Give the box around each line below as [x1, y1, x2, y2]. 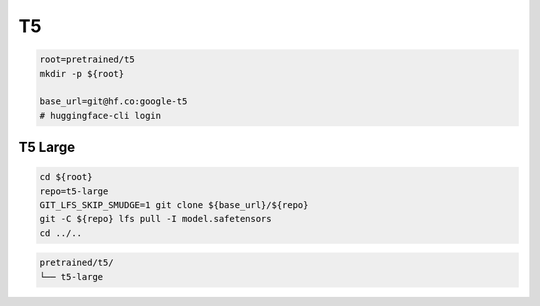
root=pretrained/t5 [39, 54, 135, 65]
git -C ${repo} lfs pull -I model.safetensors [39, 213, 272, 225]
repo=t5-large [39, 185, 109, 197]
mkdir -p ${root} [39, 68, 125, 79]
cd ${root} [39, 171, 93, 183]
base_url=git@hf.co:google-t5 [39, 96, 188, 107]
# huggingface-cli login [39, 110, 162, 121]
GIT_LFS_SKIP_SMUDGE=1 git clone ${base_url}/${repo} [39, 200, 309, 211]
